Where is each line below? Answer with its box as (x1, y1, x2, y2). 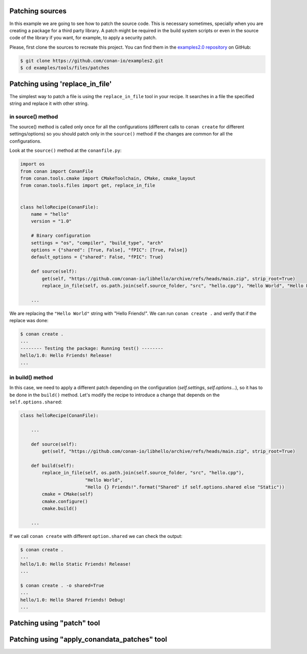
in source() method (9, 113, 58, 120)
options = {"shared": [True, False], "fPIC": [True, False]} (31, 247, 188, 253)
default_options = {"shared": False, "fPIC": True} (31, 254, 164, 260)
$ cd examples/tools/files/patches (20, 65, 109, 71)
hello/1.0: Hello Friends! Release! (20, 353, 113, 358)
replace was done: (9, 318, 49, 324)
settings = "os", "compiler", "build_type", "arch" (31, 240, 164, 245)
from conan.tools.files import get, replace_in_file (20, 183, 156, 189)
